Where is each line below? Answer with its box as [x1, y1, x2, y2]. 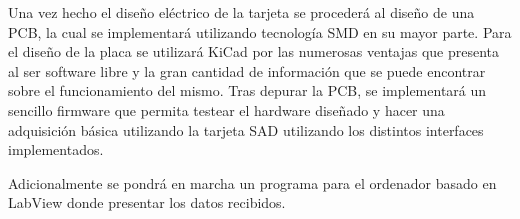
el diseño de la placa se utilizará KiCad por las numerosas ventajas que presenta [8, 41, 500, 62]
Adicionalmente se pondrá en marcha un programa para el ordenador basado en [8, 172, 497, 193]
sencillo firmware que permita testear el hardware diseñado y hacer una [8, 99, 445, 120]
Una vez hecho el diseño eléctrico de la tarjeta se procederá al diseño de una [8, 2, 475, 22]
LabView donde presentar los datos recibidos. [8, 192, 286, 213]
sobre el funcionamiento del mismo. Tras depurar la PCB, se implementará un [8, 80, 487, 101]
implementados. [8, 139, 104, 160]
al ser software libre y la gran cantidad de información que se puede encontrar [8, 60, 486, 81]
